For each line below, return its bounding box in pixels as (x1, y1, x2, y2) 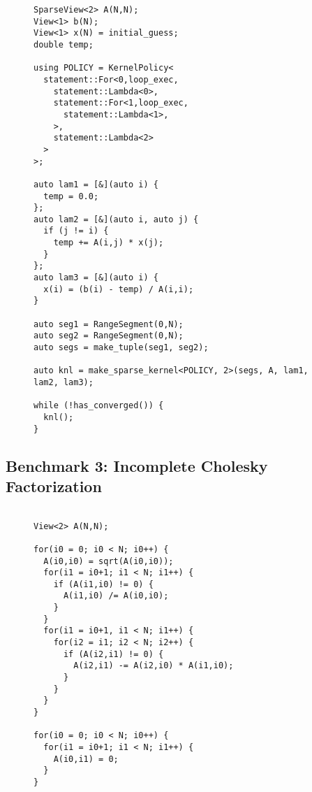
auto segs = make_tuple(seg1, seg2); (34, 343, 209, 353)
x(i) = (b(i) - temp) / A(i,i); (43, 284, 194, 294)
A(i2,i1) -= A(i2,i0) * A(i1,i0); (73, 661, 234, 671)
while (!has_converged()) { (34, 401, 164, 411)
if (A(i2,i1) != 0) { (63, 649, 164, 659)
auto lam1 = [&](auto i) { (34, 179, 158, 189)
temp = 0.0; (43, 191, 99, 201)
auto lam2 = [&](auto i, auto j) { (34, 214, 199, 224)
